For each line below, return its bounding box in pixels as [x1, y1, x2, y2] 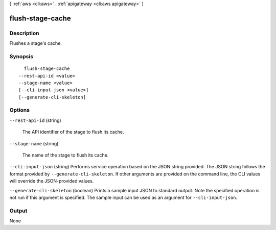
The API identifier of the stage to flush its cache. [22, 129, 124, 135]
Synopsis [9, 53, 33, 60]
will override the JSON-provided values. [9, 178, 94, 184]
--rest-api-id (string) [9, 117, 61, 123]
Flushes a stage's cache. [9, 40, 62, 46]
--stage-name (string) [9, 140, 59, 146]
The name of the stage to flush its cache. [22, 152, 109, 158]
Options [9, 107, 30, 114]
